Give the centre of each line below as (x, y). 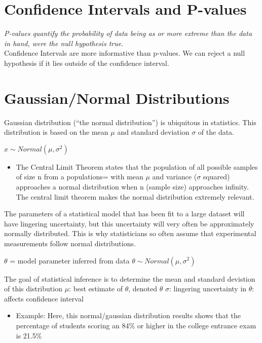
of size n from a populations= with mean (80, 177)
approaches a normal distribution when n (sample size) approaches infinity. (132, 186)
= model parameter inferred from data (70, 260)
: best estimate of (96, 289)
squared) (216, 177)
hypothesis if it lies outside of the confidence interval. (87, 63)
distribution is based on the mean (56, 132)
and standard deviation (153, 132)
